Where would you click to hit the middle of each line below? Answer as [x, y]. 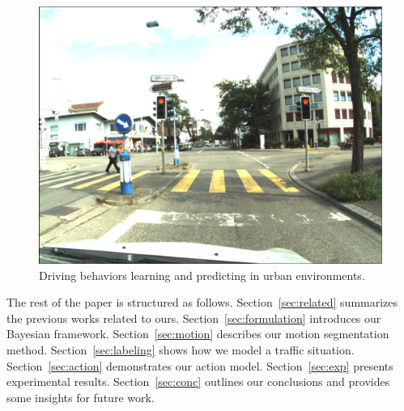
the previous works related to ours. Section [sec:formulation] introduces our [194, 318]
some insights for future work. [81, 397]
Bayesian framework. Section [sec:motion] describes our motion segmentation [198, 334]
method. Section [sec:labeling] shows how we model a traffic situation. [181, 349]
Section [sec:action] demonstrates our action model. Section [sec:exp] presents [200, 365]
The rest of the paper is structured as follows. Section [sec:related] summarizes [202, 302]
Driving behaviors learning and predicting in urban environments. [202, 275]
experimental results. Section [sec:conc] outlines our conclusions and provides [198, 381]
